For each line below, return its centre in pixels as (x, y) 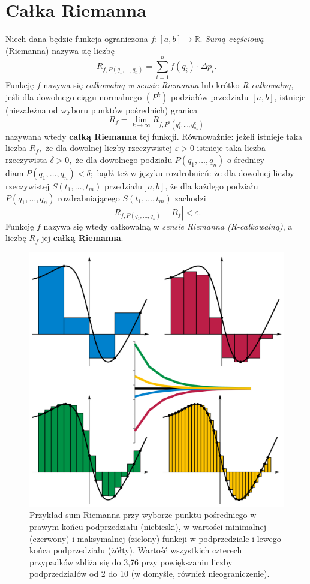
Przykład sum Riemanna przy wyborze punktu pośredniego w (143, 515)
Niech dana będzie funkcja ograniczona (77, 39)
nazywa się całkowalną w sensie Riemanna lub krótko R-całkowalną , (168, 85)
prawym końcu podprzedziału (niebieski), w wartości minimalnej (148, 526)
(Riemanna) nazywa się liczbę (60, 50)
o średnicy (246, 159)
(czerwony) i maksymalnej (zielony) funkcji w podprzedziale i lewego (155, 538)
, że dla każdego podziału (212, 186)
